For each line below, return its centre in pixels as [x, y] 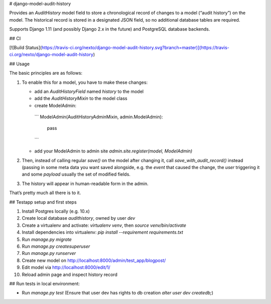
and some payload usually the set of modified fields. [76, 174]
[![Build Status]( [26, 47]
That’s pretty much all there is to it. [45, 193]
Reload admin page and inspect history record [70, 274]
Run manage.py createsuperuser [56, 246]
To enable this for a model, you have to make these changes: [85, 82]
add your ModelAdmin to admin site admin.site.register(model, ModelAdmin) [113, 151]
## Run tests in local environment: [45, 283]
